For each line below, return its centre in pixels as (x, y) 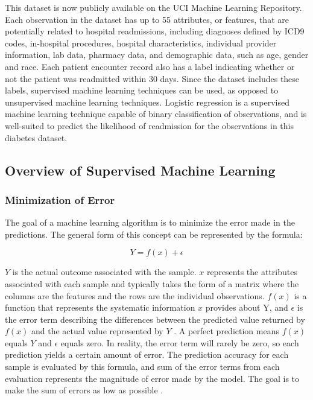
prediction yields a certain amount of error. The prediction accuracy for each (147, 354)
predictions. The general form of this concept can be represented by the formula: (154, 234)
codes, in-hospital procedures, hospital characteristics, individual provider (141, 43)
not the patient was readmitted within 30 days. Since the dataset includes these (152, 78)
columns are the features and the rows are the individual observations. (135, 295)
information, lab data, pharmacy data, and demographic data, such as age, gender (157, 55)
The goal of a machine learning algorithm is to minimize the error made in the (150, 222)
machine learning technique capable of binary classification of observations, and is (156, 114)
